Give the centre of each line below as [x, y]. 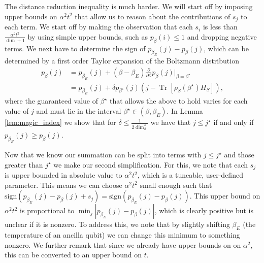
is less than [220, 27]
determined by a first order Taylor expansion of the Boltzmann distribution [122, 61]
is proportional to [47, 210]
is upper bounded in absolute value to [63, 175]
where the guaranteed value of [52, 101]
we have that [171, 122]
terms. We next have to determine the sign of [75, 48]
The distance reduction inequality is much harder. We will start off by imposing [129, 6]
